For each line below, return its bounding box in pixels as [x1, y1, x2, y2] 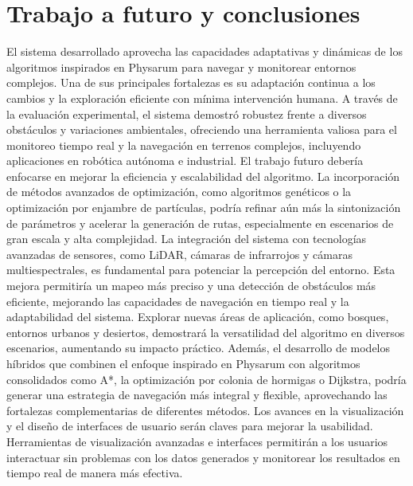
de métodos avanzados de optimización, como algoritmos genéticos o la [6, 183, 352, 200]
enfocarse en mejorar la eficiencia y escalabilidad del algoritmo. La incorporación [6, 167, 400, 184]
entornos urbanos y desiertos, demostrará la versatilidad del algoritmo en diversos [6, 323, 405, 340]
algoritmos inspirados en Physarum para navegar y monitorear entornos [6, 58, 357, 75]
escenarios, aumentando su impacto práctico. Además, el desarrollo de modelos [6, 339, 391, 356]
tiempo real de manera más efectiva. [6, 464, 183, 481]
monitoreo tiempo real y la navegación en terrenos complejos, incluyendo [6, 136, 361, 153]
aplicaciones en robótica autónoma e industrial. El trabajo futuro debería [6, 152, 364, 169]
